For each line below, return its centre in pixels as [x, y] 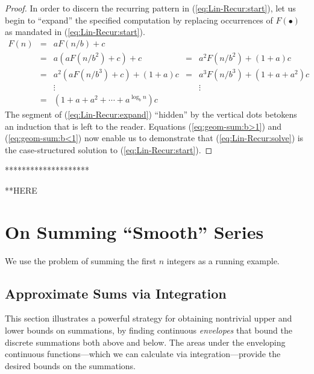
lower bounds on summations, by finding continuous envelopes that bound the [149, 330]
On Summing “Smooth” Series [134, 231]
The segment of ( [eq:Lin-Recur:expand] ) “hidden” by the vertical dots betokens [151, 114]
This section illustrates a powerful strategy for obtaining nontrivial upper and [149, 318]
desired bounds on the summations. [70, 365]
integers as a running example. [223, 260]
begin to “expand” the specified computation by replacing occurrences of [139, 20]
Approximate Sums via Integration [116, 293]
